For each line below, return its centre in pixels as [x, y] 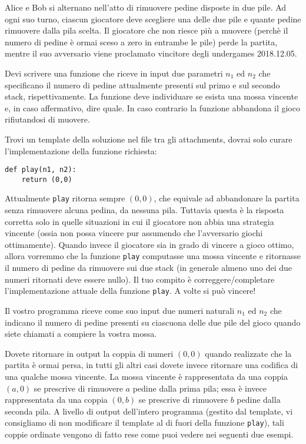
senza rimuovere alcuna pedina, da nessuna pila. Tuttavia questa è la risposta [144, 210]
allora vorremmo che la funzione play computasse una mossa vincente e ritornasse [153, 256]
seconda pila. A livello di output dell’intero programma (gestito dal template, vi [149, 411]
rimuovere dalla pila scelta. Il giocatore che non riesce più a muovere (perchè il [147, 30]
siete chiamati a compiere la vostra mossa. [81, 334]
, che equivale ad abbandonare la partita [227, 198]
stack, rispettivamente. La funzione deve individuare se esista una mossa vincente [152, 96]
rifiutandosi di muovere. [47, 119]
